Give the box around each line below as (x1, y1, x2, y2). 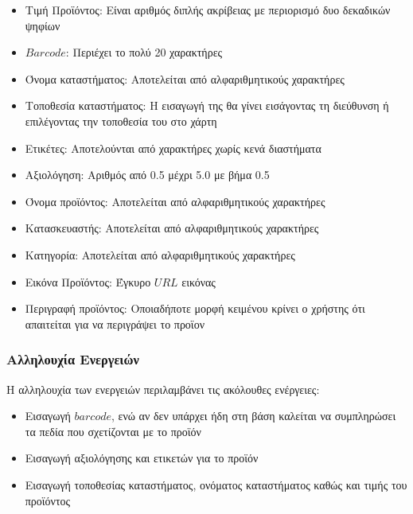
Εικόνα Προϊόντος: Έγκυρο (25, 273, 151, 290)
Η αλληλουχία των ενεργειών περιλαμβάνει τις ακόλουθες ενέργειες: (6, 380, 320, 397)
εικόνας (181, 273, 216, 290)
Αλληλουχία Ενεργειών (6, 349, 139, 369)
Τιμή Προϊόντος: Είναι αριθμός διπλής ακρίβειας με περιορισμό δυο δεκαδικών (25, 2, 391, 18)
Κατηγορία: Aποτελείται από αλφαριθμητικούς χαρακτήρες (25, 246, 295, 263)
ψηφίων (25, 17, 60, 33)
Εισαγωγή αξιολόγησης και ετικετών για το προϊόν (25, 450, 259, 466)
